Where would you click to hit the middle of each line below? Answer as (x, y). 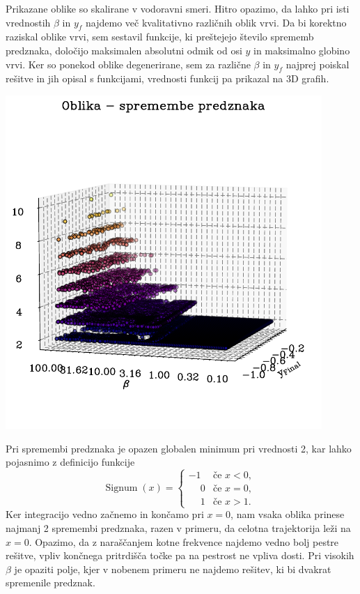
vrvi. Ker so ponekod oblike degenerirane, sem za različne (128, 64)
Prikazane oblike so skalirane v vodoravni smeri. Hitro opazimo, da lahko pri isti (178, 8)
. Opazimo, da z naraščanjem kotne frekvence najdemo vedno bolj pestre (184, 541)
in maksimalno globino (302, 50)
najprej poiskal (318, 64)
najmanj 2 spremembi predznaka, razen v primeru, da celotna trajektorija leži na (178, 527)
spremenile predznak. (50, 582)
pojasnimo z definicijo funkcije (70, 462)
